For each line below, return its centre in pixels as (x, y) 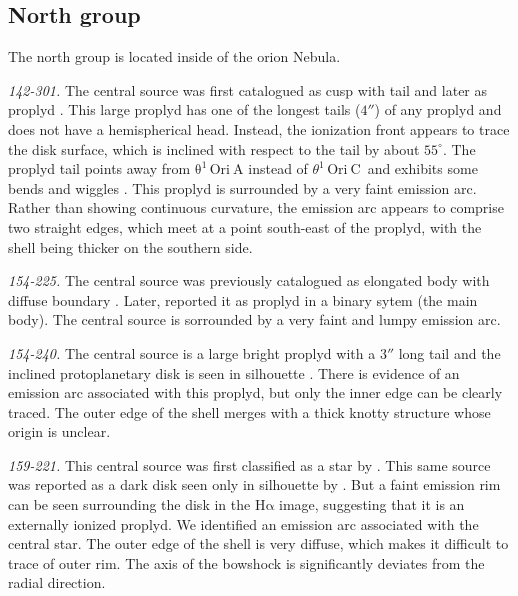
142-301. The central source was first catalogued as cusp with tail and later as (248, 89)
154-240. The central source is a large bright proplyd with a (192, 352)
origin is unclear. (59, 431)
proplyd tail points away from (99, 168)
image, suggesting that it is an (372, 504)
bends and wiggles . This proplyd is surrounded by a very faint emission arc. (242, 187)
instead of (278, 168)
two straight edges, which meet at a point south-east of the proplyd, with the (245, 226)
